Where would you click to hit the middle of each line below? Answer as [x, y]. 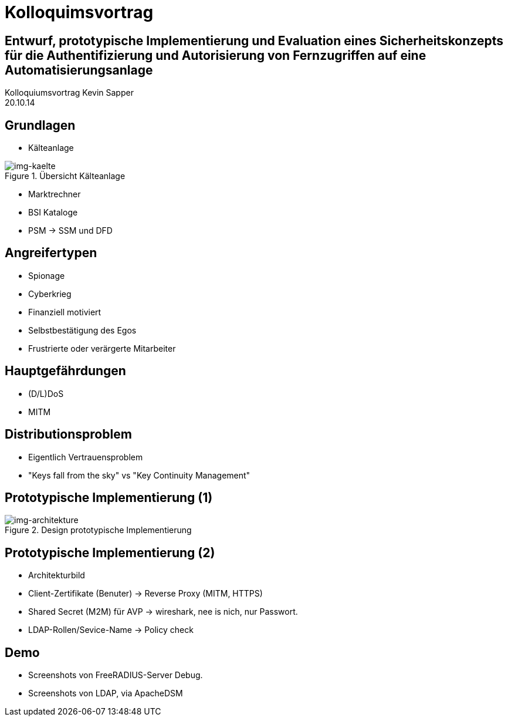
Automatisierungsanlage [79, 70]
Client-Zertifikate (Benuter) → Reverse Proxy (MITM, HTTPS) [145, 594]
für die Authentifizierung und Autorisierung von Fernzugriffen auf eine [216, 55]
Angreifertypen [51, 253]
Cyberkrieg [50, 294]
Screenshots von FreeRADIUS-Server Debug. [116, 675]
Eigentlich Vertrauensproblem [86, 457]
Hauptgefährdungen [65, 371]
